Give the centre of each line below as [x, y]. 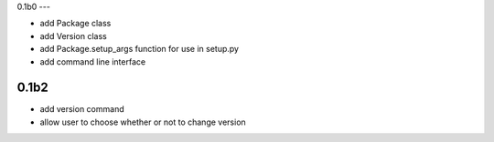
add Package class [75, 24]
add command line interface [93, 61]
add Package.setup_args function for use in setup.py [140, 49]
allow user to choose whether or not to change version [143, 122]
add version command [82, 109]
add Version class [73, 35]
